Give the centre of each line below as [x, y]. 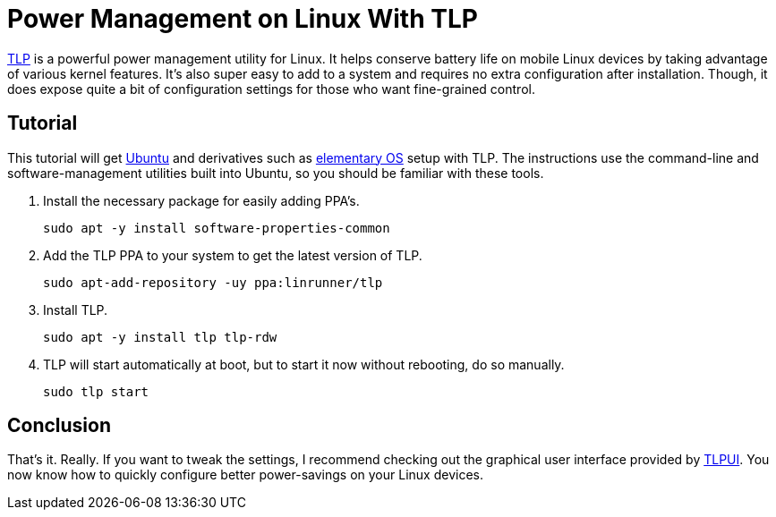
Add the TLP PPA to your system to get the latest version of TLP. [233, 255]
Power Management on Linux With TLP [243, 19]
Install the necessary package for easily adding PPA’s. [201, 200]
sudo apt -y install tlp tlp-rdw [160, 337]
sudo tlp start [96, 391]
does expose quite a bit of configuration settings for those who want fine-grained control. [271, 89]
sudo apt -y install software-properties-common [217, 228]
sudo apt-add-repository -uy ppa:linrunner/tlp [213, 282]
